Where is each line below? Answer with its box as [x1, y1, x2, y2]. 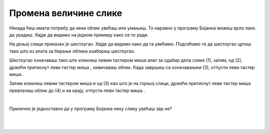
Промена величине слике [9, 7, 122, 18]
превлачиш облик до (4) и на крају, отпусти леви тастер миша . [9, 87, 145, 93]
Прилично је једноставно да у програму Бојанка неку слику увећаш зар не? [9, 105, 172, 112]
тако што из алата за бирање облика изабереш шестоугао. [9, 48, 135, 54]
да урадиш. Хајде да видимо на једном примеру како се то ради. [9, 31, 149, 37]
